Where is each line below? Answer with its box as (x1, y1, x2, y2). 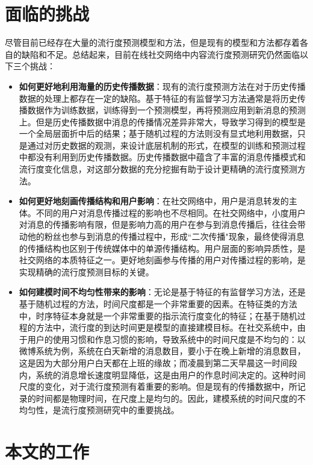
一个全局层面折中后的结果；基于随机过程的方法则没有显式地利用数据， (19, 127, 297, 140)
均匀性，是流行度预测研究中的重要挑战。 (19, 404, 179, 416)
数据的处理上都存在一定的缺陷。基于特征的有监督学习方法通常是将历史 (19, 92, 297, 104)
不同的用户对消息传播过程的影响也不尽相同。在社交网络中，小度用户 (36, 206, 306, 219)
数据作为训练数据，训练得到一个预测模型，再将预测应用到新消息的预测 (27, 104, 306, 116)
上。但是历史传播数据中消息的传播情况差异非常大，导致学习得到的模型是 (19, 115, 306, 128)
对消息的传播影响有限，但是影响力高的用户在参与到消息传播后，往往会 (19, 218, 297, 231)
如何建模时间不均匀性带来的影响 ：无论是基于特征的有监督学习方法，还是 (19, 286, 306, 298)
